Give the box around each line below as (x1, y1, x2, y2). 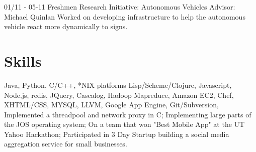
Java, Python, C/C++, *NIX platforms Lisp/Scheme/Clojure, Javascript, (4, 79, 232, 90)
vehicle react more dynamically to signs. (4, 21, 128, 32)
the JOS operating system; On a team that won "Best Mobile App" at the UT (4, 119, 245, 129)
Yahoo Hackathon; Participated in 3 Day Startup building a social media (4, 128, 229, 139)
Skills (4, 50, 42, 71)
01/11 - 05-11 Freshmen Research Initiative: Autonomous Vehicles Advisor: (4, 2, 235, 12)
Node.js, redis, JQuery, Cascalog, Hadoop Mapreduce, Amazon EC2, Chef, (4, 89, 234, 100)
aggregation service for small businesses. (4, 138, 127, 149)
